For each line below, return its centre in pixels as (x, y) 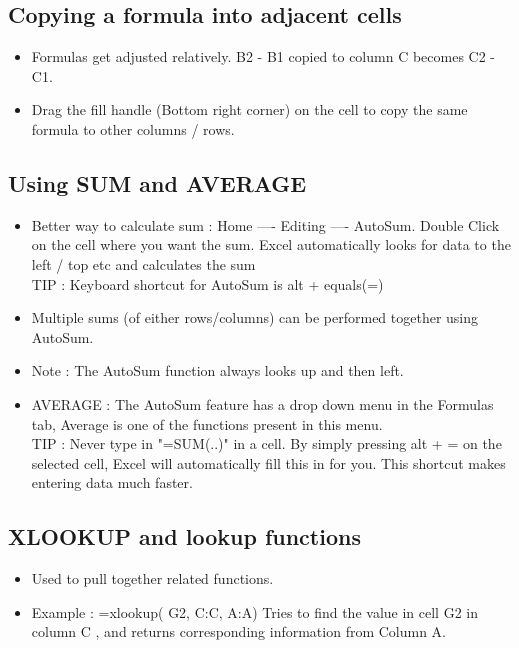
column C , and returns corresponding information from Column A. (239, 631)
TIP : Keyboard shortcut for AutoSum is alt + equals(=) (207, 283)
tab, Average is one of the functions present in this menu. (207, 423)
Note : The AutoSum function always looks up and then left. (217, 370)
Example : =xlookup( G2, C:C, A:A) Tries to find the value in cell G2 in (254, 611)
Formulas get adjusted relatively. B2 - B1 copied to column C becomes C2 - (263, 56)
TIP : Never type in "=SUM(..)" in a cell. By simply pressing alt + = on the (266, 443)
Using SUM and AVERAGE (157, 182)
